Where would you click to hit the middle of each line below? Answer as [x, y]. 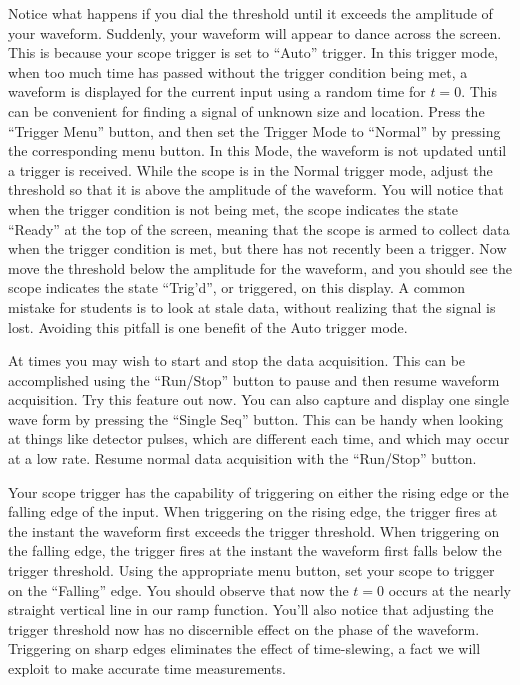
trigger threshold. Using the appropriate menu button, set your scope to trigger [251, 570]
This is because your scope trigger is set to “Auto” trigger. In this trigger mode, [253, 52]
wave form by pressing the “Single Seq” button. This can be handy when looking [255, 418]
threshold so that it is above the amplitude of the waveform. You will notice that [256, 189]
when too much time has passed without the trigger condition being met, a [238, 71]
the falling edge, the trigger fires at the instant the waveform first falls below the [255, 550]
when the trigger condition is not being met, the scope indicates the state [233, 208]
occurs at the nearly [449, 589]
